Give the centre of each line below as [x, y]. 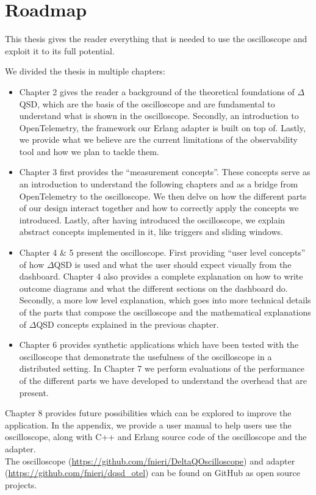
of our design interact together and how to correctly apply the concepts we [159, 208]
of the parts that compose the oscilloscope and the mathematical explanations [165, 312]
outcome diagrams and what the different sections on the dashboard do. [153, 288]
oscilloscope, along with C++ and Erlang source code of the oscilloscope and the [156, 437]
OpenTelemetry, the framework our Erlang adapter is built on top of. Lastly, [162, 127]
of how [32, 264]
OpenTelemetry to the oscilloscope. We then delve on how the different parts [163, 196]
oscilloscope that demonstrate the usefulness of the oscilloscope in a [145, 356]
